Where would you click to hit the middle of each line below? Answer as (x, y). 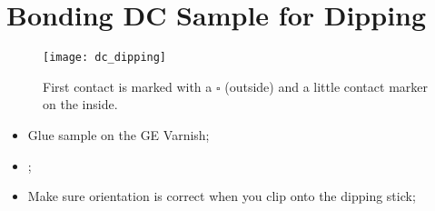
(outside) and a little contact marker (326, 86)
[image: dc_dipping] (105, 58)
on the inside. (80, 104)
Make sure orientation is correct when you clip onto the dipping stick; (222, 196)
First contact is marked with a (128, 86)
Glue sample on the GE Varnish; (119, 134)
